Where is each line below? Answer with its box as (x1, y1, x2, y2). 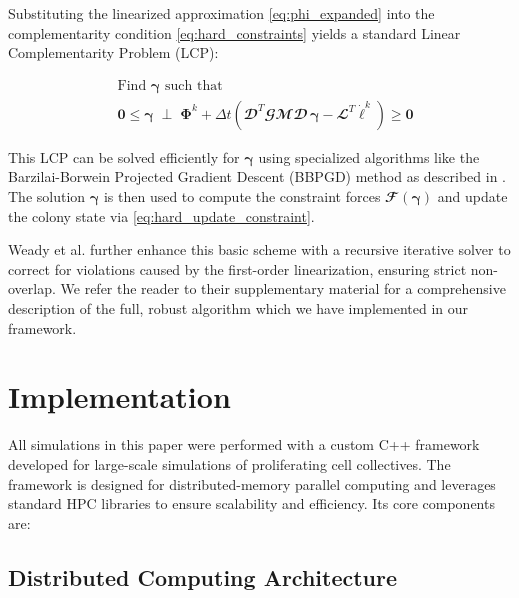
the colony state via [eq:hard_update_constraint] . (8, 205, 315, 226)
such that (165, 78, 223, 93)
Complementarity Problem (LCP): (8, 42, 219, 63)
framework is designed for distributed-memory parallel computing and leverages (8, 473, 496, 494)
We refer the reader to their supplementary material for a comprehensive (60, 278, 506, 299)
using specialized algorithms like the (258, 146, 480, 167)
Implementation (8, 376, 231, 417)
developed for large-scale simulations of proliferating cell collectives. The (8, 453, 451, 474)
